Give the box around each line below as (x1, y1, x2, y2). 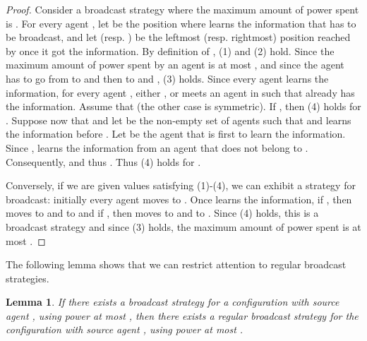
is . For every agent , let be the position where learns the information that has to (6, 16, 356, 30)
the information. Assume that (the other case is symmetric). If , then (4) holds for (6, 99, 361, 114)
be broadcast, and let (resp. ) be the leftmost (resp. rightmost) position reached (6, 30, 351, 44)
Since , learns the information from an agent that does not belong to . (6, 140, 308, 155)
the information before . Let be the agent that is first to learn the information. (6, 126, 346, 141)
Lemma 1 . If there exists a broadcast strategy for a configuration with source (6, 294, 339, 309)
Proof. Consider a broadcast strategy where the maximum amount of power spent (6, 2, 359, 16)
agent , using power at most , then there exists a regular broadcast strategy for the (6, 308, 359, 323)
